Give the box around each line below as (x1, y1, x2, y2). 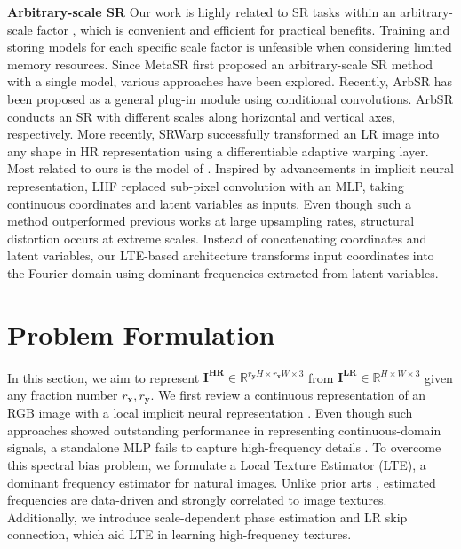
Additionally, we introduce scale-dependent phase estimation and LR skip (7, 507, 408, 526)
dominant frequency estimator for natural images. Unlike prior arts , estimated (7, 473, 436, 491)
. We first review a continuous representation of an (150, 385, 426, 403)
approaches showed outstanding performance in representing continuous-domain (7, 420, 441, 439)
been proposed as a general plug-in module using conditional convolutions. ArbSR (7, 89, 453, 107)
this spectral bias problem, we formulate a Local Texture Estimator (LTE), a (7, 455, 426, 473)
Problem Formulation (7, 315, 275, 352)
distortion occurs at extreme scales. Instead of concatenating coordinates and (7, 228, 427, 247)
